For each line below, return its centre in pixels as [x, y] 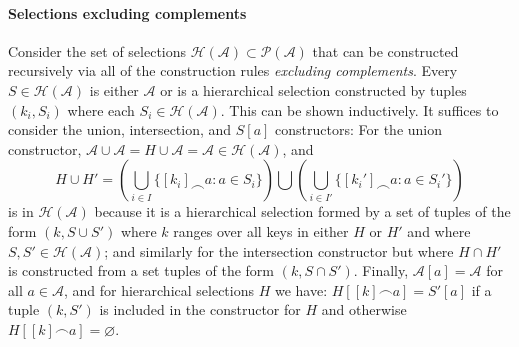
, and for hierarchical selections [159, 289]
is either [114, 89]
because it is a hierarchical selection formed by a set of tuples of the [302, 211]
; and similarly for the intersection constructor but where [279, 250]
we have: [301, 289]
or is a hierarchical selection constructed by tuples [313, 89]
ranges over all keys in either [261, 230]
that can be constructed [385, 50]
